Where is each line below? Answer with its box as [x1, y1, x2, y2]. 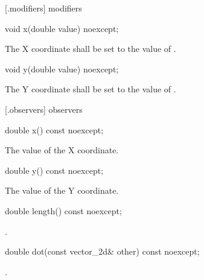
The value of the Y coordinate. [5, 184, 119, 197]
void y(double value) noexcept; [5, 62, 119, 75]
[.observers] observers [5, 103, 83, 115]
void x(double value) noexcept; [5, 22, 119, 34]
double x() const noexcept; [5, 123, 104, 136]
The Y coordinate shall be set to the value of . [5, 83, 176, 95]
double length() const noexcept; [5, 204, 122, 217]
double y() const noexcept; [5, 164, 104, 176]
